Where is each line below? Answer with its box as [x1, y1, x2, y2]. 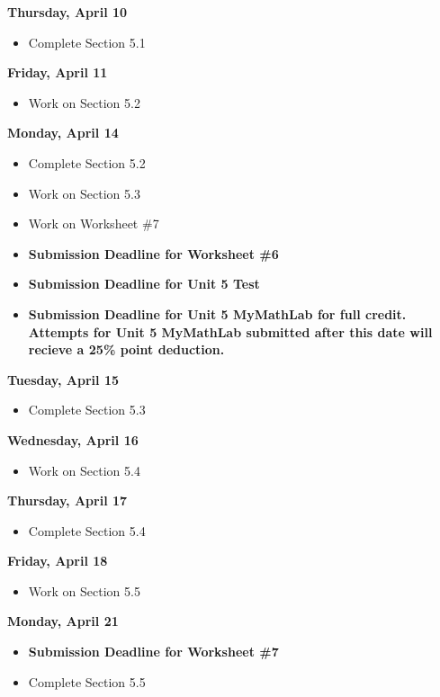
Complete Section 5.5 [28, 672, 146, 691]
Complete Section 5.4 [28, 521, 146, 540]
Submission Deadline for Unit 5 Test [28, 274, 260, 293]
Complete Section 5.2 [28, 153, 146, 172]
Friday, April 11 [7, 63, 108, 82]
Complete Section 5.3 [28, 400, 146, 419]
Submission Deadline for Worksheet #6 [28, 244, 279, 263]
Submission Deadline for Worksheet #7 [28, 642, 279, 661]
